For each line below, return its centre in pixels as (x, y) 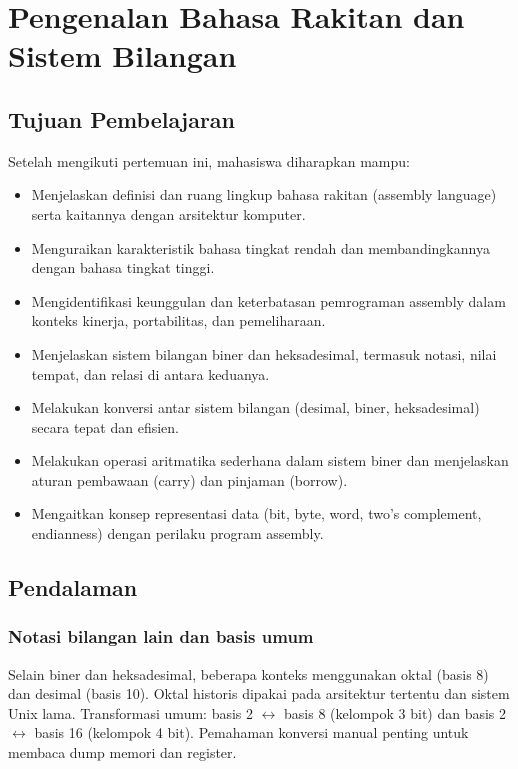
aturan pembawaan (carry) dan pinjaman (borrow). (189, 479)
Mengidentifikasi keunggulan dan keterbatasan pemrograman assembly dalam (268, 300)
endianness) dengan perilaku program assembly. (177, 533)
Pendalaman (73, 587)
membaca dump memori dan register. (122, 752)
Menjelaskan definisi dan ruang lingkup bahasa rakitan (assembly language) (264, 194)
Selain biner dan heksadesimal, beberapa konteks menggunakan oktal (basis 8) (248, 673)
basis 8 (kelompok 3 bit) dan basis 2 (395, 712)
